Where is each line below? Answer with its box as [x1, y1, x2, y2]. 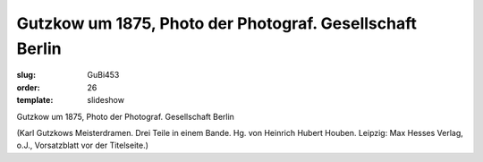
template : [16, 95, 54, 106]
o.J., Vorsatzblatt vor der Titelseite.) [16, 140, 149, 151]
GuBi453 [87, 70, 120, 81]
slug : [16, 70, 36, 81]
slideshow [87, 95, 125, 106]
